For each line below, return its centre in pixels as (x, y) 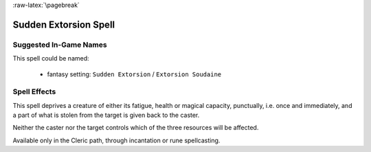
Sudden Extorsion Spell (64, 24)
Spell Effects (34, 91)
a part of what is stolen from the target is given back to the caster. (106, 115)
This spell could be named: (51, 58)
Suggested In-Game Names (60, 45)
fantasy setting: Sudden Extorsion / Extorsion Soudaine (134, 74)
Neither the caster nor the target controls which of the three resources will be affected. (136, 128)
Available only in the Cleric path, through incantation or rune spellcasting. (116, 140)
